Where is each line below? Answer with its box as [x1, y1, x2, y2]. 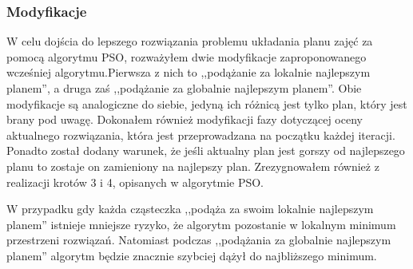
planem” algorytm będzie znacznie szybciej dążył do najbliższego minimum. [6, 247, 377, 263]
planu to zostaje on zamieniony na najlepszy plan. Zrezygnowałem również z [6, 157, 379, 174]
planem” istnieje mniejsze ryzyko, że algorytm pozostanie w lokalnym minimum [6, 216, 396, 232]
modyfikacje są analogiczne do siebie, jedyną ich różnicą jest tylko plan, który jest [6, 95, 407, 112]
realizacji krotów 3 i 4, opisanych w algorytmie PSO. [6, 173, 264, 190]
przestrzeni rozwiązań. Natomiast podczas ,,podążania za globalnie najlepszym [6, 231, 391, 248]
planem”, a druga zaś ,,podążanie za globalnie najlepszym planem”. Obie [6, 80, 362, 96]
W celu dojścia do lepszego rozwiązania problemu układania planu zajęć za [6, 33, 373, 49]
